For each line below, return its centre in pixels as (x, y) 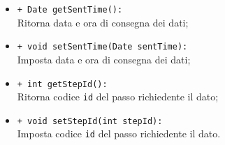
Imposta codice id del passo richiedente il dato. (119, 133)
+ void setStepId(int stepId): (90, 121)
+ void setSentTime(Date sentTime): (102, 47)
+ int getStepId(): (62, 84)
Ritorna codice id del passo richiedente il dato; (118, 97)
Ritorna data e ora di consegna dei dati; (103, 22)
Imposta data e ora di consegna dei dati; (104, 59)
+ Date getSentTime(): (70, 10)
